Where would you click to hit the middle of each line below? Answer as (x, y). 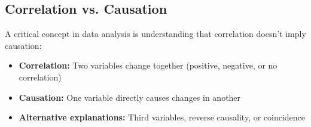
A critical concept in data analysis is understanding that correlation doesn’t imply (155, 34)
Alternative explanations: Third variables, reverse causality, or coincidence (162, 117)
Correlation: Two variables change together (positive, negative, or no (148, 65)
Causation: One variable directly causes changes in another (130, 97)
